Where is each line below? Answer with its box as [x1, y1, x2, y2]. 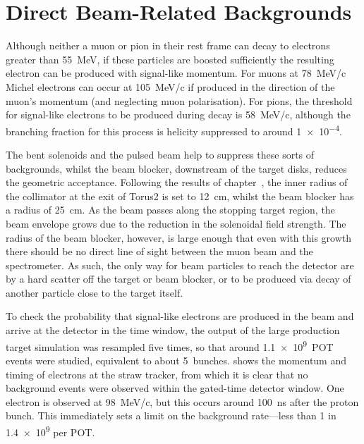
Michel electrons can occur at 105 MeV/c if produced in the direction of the [6, 79, 335, 94]
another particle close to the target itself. [6, 285, 183, 300]
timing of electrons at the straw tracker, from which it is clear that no [6, 366, 308, 381]
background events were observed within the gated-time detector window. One [6, 381, 344, 395]
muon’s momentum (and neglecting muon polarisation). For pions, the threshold [6, 93, 353, 108]
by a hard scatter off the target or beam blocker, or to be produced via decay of [6, 271, 351, 286]
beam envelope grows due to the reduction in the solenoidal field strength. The [6, 216, 346, 230]
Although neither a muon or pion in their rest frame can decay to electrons [6, 38, 330, 53]
